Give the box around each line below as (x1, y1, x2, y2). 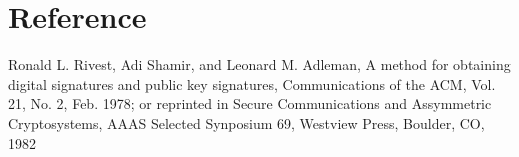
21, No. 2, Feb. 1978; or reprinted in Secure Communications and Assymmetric (8, 93, 492, 114)
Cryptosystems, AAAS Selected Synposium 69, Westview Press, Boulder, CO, (8, 112, 485, 133)
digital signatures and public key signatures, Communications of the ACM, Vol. (8, 73, 496, 94)
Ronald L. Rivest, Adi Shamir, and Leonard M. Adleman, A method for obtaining (8, 54, 511, 75)
